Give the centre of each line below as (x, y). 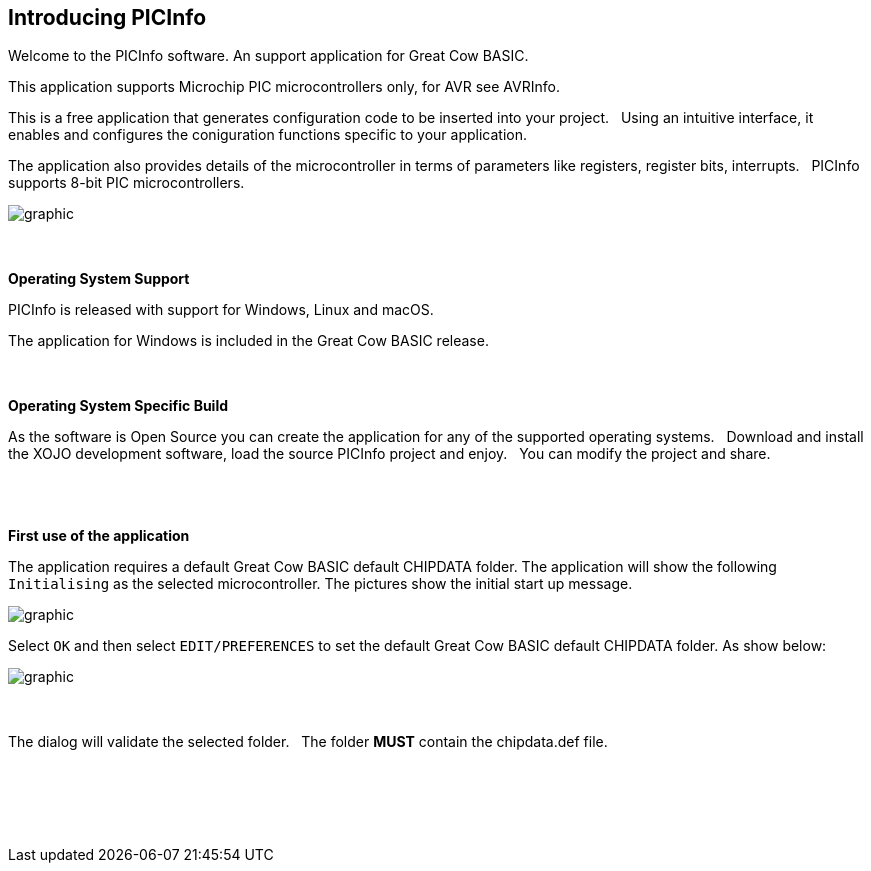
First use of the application (99, 536)
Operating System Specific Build (118, 406)
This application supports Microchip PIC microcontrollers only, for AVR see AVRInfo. (284, 87)
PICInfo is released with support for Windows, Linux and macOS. (221, 310)
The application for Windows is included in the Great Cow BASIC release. (248, 341)
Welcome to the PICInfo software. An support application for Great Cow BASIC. (268, 56)
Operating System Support (99, 279)
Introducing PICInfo (107, 17)
